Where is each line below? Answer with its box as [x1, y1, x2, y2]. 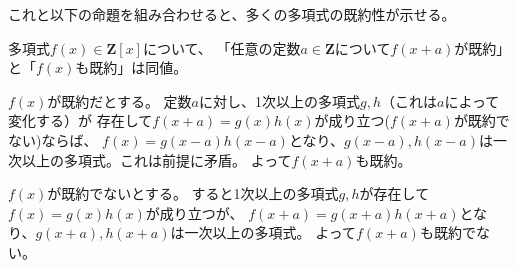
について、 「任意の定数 [142, 37, 301, 58]
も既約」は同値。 [75, 57, 188, 78]
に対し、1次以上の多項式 [199, 90, 361, 111]
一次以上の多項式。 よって [184, 222, 357, 243]
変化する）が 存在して [8, 110, 153, 131]
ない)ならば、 [8, 129, 98, 150]
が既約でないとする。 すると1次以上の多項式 [47, 183, 339, 204]
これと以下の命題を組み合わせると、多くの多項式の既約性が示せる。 [8, 4, 456, 24]
